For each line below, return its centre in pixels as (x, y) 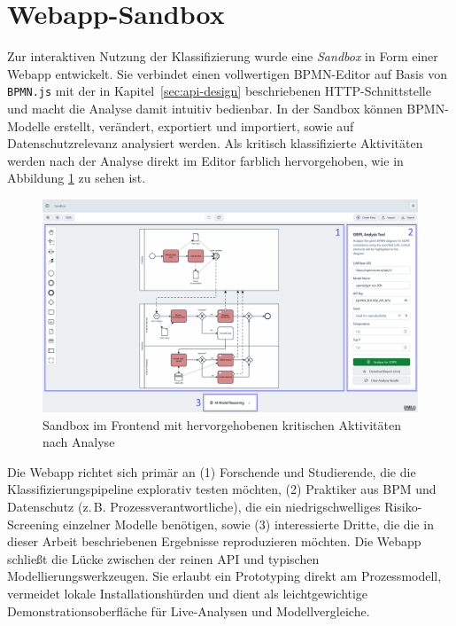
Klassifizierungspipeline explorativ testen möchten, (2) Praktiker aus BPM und (222, 489)
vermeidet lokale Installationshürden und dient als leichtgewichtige (188, 594)
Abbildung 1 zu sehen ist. (77, 178)
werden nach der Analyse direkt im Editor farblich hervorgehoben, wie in (205, 160)
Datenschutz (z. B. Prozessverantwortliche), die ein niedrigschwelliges (194, 507)
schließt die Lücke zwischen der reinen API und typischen (163, 558)
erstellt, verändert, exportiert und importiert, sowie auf (204, 125)
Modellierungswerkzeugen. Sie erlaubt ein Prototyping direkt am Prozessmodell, (224, 576)
